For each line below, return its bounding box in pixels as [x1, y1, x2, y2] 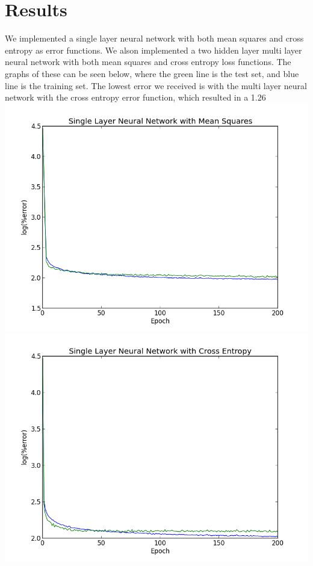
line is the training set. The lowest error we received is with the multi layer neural [5, 79, 307, 92]
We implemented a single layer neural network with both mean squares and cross [5, 32, 304, 45]
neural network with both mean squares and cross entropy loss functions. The [5, 55, 291, 68]
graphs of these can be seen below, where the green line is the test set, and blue [5, 67, 299, 79]
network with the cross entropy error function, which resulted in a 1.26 [5, 91, 266, 104]
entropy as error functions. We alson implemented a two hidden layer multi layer [5, 43, 302, 56]
